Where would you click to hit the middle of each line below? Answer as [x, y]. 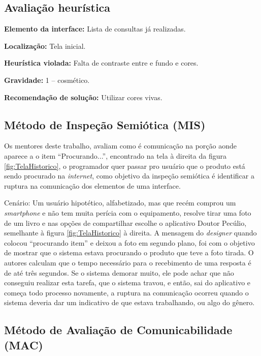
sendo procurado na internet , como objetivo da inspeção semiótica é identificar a [129, 176]
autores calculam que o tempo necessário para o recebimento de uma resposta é [128, 262]
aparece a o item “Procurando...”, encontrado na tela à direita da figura [115, 155]
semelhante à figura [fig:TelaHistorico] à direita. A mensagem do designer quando [130, 233]
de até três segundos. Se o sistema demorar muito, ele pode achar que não [119, 272]
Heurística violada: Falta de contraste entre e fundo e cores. [101, 63]
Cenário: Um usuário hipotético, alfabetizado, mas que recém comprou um [120, 203]
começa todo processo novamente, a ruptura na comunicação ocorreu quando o [126, 292]
